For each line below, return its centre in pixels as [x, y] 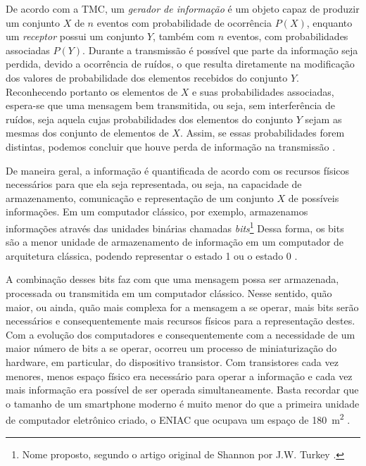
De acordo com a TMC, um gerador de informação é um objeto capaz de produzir [183, 8]
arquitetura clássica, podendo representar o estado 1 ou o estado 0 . [152, 255]
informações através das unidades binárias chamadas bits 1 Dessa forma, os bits [175, 227]
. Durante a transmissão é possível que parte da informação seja [220, 50]
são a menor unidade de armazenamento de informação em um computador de [175, 242]
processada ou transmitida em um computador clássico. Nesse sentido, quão [169, 292]
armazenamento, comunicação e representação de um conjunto [140, 197]
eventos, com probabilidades [288, 36]
